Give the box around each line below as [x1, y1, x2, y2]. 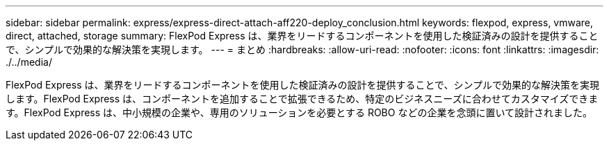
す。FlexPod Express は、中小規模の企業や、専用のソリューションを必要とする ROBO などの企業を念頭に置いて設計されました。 [6, 107, 592, 118]
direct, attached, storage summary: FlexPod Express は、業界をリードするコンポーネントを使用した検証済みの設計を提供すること [6, 30, 599, 42]
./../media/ [6, 56, 52, 68]
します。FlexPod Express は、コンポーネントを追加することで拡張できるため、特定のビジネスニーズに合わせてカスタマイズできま [6, 93, 599, 104]
